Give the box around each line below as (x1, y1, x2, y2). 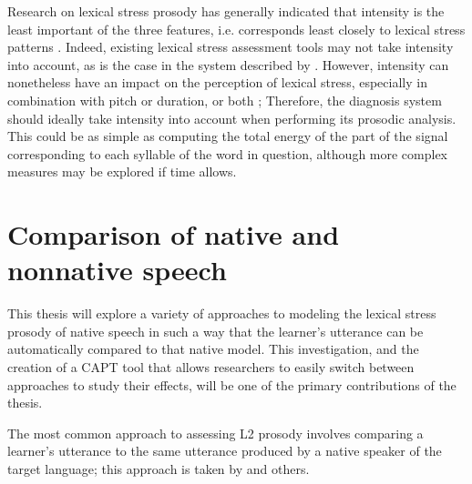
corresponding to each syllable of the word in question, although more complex (7, 144, 448, 163)
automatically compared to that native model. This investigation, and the (7, 339, 419, 358)
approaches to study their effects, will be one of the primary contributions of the (7, 375, 457, 394)
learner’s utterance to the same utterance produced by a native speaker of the (7, 441, 442, 460)
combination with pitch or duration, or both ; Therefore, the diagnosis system (7, 90, 442, 109)
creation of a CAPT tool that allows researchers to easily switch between (7, 358, 415, 377)
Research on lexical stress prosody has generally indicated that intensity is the (7, 2, 445, 20)
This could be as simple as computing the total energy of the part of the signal (7, 126, 448, 146)
